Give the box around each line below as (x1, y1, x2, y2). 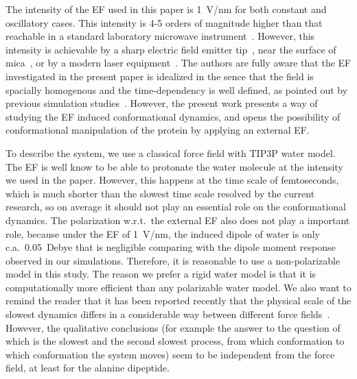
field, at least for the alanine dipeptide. (5, 360, 170, 375)
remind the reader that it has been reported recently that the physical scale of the (5, 293, 352, 308)
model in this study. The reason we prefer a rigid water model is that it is (5, 267, 316, 281)
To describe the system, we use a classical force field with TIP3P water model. (5, 145, 336, 160)
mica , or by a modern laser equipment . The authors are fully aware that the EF (5, 56, 352, 70)
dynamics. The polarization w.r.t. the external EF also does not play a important (5, 212, 350, 227)
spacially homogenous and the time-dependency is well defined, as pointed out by (5, 82, 348, 97)
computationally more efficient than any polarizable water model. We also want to (5, 280, 352, 294)
